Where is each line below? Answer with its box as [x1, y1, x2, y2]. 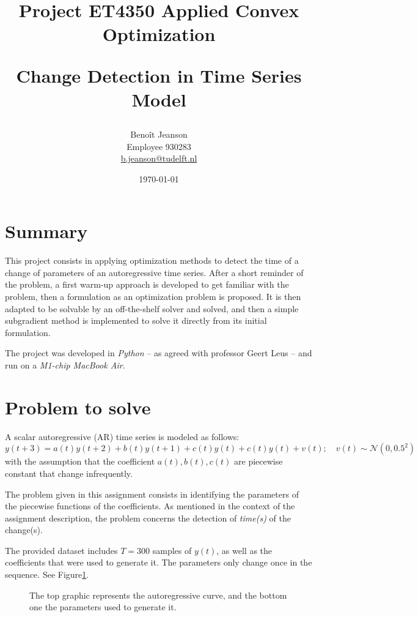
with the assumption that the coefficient [5, 455, 155, 468]
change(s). [5, 523, 43, 536]
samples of [152, 544, 192, 556]
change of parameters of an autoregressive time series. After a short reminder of [5, 266, 304, 279]
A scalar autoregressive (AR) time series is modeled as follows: [5, 430, 240, 443]
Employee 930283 [127, 140, 191, 152]
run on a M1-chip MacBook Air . [5, 359, 125, 371]
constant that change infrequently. [5, 466, 133, 479]
